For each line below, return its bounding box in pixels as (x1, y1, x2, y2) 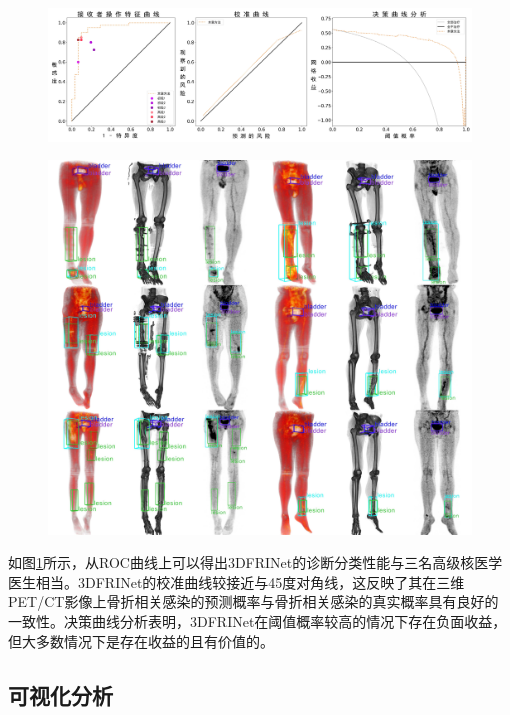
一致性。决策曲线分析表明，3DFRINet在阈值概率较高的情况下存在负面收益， (8, 611, 507, 632)
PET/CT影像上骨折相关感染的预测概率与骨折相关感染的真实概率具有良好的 (8, 591, 499, 612)
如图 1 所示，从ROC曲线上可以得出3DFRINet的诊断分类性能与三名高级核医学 (8, 552, 503, 573)
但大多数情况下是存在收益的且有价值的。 (8, 630, 274, 651)
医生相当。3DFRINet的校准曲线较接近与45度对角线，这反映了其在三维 (8, 571, 465, 592)
